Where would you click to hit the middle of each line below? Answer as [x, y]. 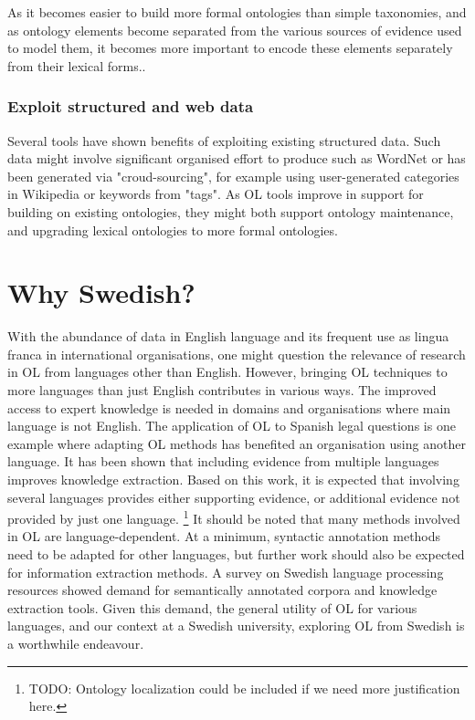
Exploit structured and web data [131, 106]
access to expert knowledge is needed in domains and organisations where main [229, 407]
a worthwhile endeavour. [76, 644]
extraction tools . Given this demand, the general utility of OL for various [212, 607]
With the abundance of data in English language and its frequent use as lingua [228, 336]
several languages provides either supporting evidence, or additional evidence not [234, 497]
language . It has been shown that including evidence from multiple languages [223, 461]
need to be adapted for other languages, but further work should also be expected [236, 554]
